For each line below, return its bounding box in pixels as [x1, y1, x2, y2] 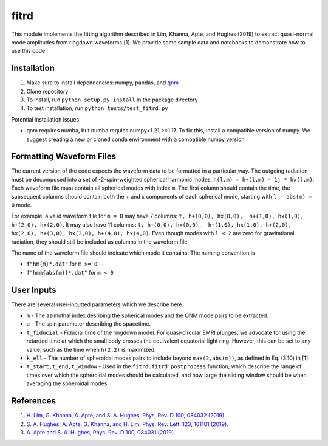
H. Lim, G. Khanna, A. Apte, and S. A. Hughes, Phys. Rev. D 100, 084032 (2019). [26, 412, 226, 419]
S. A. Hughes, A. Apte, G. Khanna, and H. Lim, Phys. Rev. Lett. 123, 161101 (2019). [26, 420, 229, 428]
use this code [11, 47, 46, 55]
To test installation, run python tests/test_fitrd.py [26, 105, 168, 112]
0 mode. [11, 201, 32, 209]
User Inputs [11, 284, 56, 295]
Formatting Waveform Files [11, 151, 117, 162]
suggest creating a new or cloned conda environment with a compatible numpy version [26, 136, 245, 143]
